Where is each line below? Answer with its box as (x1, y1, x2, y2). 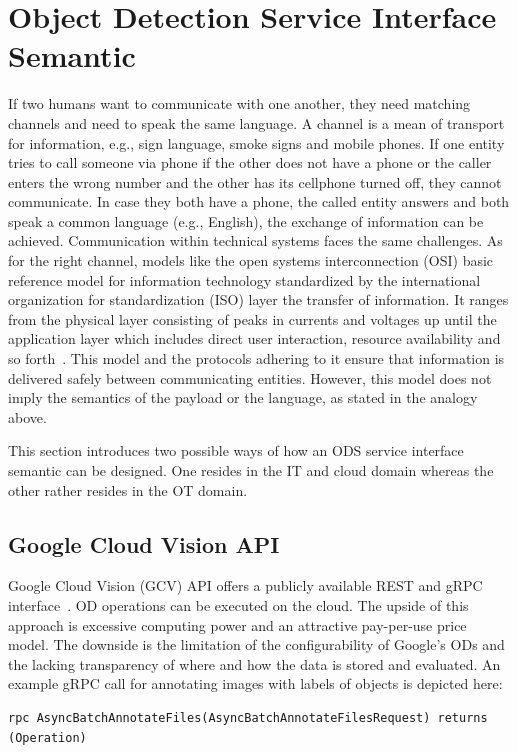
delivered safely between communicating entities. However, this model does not (8, 367, 492, 388)
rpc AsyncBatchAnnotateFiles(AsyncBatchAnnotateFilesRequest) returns (8, 710, 488, 725)
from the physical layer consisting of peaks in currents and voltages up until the (8, 308, 497, 329)
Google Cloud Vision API (8, 528, 280, 559)
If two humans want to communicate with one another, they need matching (8, 93, 471, 114)
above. (8, 406, 47, 427)
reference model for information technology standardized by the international (8, 269, 481, 290)
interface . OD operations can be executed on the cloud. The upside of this (8, 594, 469, 615)
